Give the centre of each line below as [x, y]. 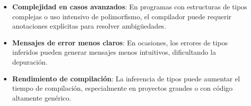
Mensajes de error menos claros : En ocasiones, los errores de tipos [120, 42]
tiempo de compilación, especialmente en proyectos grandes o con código [122, 88]
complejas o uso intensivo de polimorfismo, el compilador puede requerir [122, 16]
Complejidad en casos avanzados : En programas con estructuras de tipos [130, 6]
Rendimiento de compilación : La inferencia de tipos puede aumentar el [126, 78]
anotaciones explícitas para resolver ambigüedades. [89, 26]
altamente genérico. [42, 97]
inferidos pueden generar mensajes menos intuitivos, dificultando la [114, 52]
